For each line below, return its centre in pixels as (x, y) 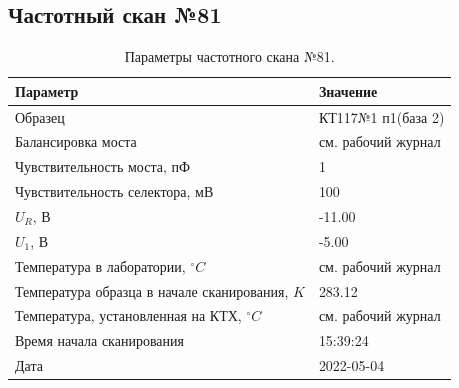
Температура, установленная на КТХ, (128, 315)
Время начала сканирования (99, 340)
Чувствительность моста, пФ (103, 166)
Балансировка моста (76, 141)
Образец (40, 116)
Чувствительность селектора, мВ (114, 191)
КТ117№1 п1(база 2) (381, 116)
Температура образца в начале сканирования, (152, 290)
